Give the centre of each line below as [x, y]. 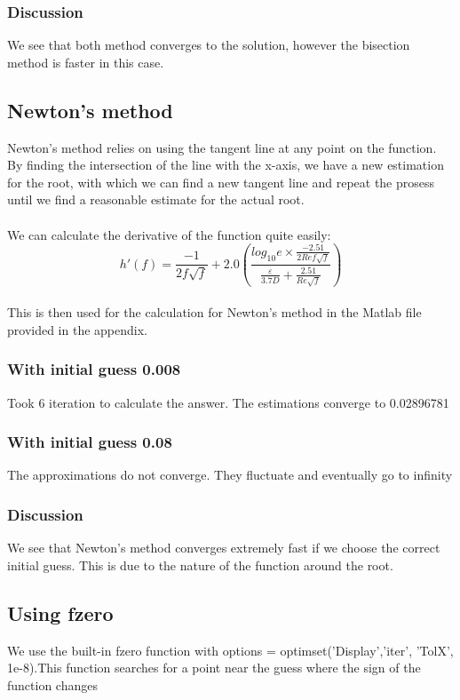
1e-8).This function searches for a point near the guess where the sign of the [214, 668]
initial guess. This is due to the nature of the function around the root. [200, 565]
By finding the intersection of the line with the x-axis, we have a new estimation [226, 165]
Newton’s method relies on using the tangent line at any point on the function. [222, 147]
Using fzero [60, 612]
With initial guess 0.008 [94, 369]
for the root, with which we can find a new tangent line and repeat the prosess [221, 182]
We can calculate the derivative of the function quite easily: [169, 234]
